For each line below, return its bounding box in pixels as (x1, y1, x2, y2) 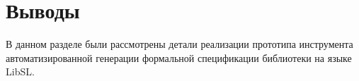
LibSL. (6, 64, 35, 79)
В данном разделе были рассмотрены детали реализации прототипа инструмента (6, 37, 353, 51)
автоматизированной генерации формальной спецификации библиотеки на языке (6, 50, 352, 65)
